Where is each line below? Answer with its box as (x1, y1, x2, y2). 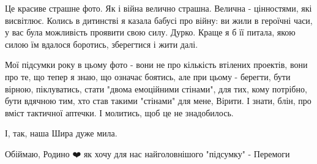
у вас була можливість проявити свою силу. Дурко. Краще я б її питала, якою (5, 26, 296, 39)
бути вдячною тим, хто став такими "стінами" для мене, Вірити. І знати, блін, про (5, 94, 311, 107)
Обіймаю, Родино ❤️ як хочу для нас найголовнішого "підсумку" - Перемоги (5, 147, 290, 160)
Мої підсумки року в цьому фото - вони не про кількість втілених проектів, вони (5, 58, 308, 71)
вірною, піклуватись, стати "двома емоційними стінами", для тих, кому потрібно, (5, 82, 307, 95)
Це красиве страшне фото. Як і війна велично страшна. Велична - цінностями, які (5, 2, 312, 14)
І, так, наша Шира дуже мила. (5, 127, 117, 140)
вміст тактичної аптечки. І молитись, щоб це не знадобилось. (5, 106, 234, 119)
